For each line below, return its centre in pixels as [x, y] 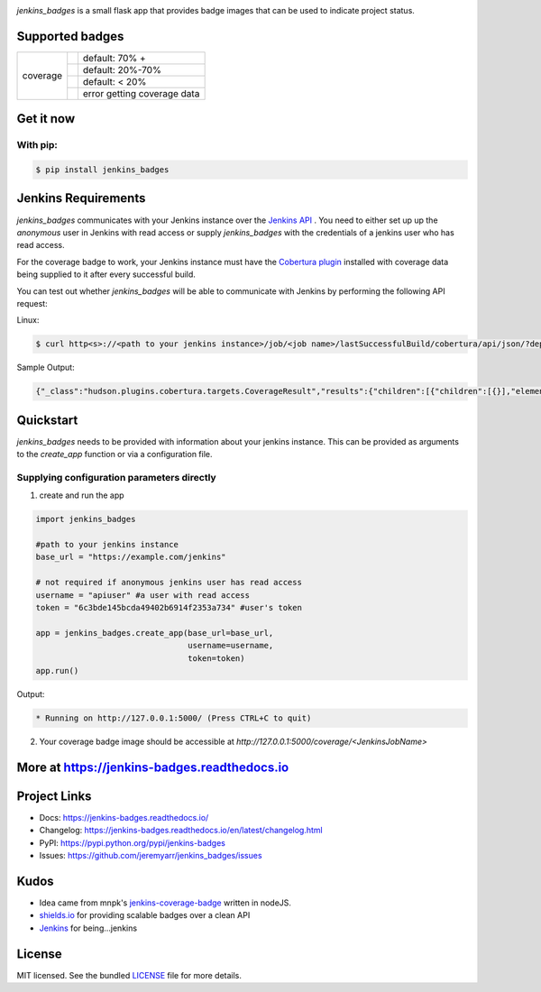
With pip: [37, 145]
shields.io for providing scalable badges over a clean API [145, 915]
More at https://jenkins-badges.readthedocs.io [153, 767]
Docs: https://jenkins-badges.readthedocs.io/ [124, 817]
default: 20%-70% [122, 69]
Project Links [54, 796]
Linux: [28, 320]
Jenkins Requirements [81, 198]
